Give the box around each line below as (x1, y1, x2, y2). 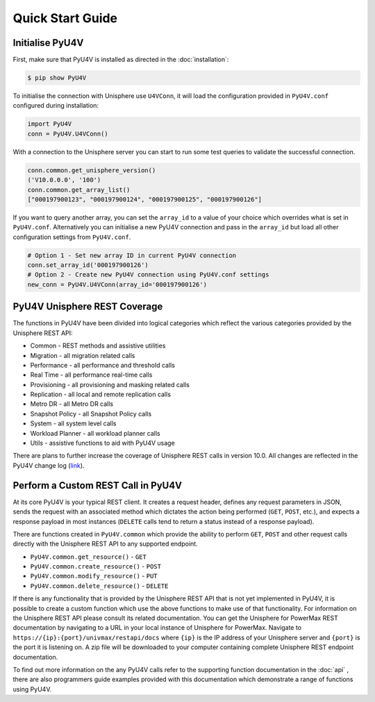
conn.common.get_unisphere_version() (27, 166, 156, 174)
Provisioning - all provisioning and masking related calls (30, 380, 190, 389)
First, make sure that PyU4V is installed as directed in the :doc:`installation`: (12, 56, 229, 64)
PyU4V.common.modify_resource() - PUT (30, 572, 158, 580)
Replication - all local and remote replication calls (30, 390, 172, 399)
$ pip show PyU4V (27, 74, 87, 82)
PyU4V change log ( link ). (12, 461, 85, 469)
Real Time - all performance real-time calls (30, 370, 153, 379)
